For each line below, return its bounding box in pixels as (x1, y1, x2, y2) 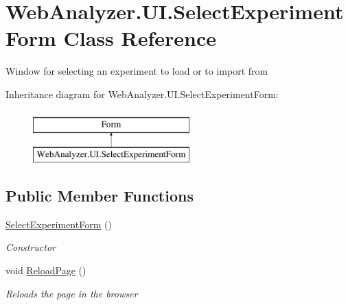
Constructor (5, 240, 56, 254)
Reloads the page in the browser (5, 286, 138, 300)
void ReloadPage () (5, 263, 86, 278)
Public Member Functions (5, 185, 194, 206)
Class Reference (63, 24, 216, 52)
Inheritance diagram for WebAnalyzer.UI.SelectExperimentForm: (5, 86, 279, 101)
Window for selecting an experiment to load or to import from (5, 64, 268, 78)
